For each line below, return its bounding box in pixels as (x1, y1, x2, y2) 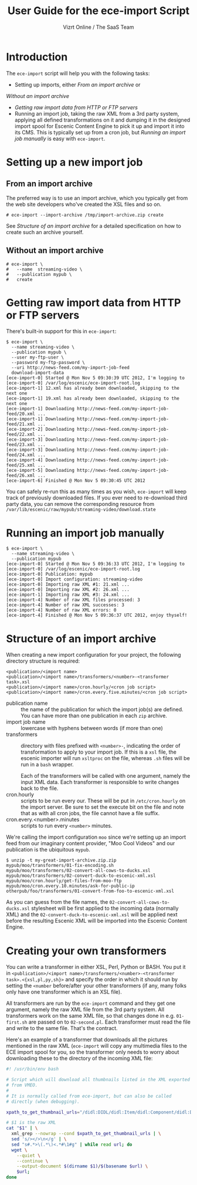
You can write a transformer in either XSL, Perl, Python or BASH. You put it (6, 964, 186, 971)
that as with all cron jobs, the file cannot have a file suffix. (21, 810, 160, 817)
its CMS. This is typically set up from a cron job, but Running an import (14, 129, 186, 136)
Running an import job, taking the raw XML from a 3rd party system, (14, 110, 179, 117)
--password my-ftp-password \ (11, 360, 85, 366)
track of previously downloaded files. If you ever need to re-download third (6, 494, 188, 501)
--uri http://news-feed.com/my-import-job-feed (11, 365, 130, 371)
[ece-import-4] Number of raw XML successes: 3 (6, 602, 125, 608)
